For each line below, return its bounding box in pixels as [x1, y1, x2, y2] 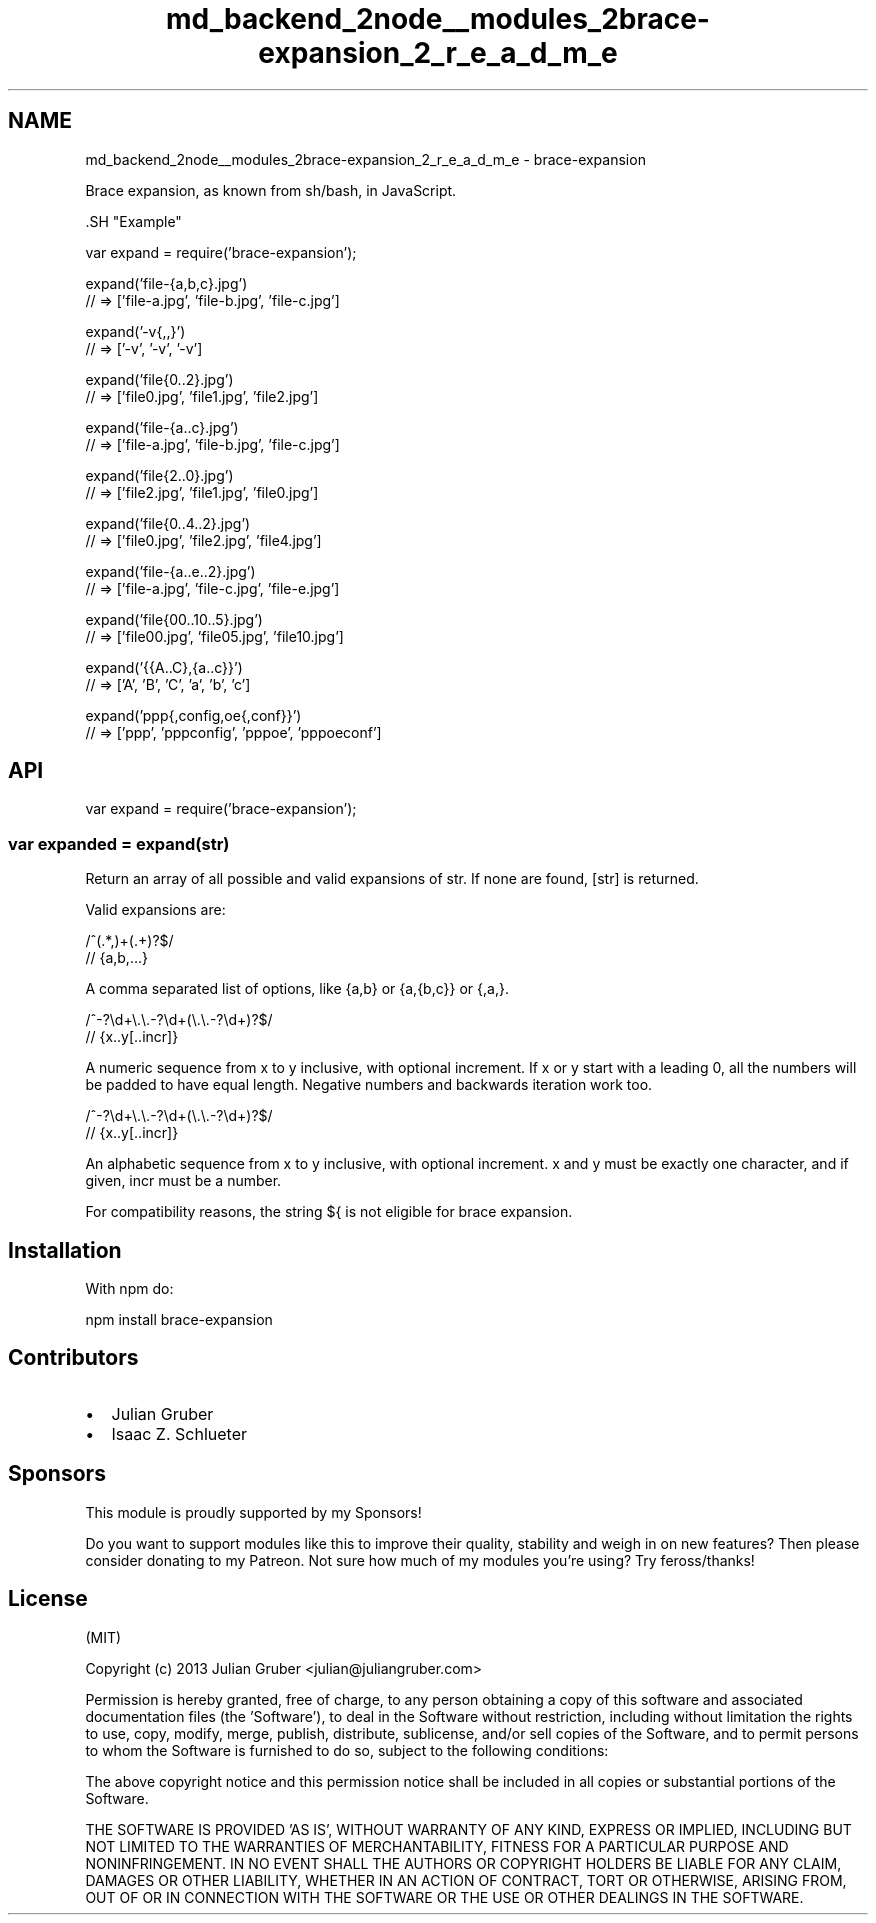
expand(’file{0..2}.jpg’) [85, 370, 234, 388]
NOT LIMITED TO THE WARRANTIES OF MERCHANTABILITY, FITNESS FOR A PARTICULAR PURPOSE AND [85, 1837, 789, 1855]
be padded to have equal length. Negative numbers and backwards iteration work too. [85, 1076, 653, 1094]
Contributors [8, 1345, 139, 1371]
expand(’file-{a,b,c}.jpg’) [85, 274, 248, 292]
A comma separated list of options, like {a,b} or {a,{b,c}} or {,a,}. [85, 980, 509, 998]
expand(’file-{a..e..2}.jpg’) [85, 562, 256, 580]
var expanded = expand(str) [8, 833, 230, 854]
